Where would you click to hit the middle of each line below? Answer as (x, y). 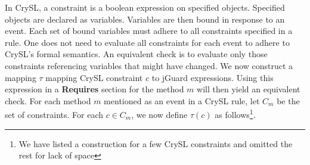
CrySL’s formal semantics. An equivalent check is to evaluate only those (136, 54)
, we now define (159, 114)
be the (288, 100)
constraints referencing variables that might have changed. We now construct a (149, 65)
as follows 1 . (235, 113)
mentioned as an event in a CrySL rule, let (182, 100)
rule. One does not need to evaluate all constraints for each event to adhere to (147, 42)
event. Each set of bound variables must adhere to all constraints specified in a (149, 31)
